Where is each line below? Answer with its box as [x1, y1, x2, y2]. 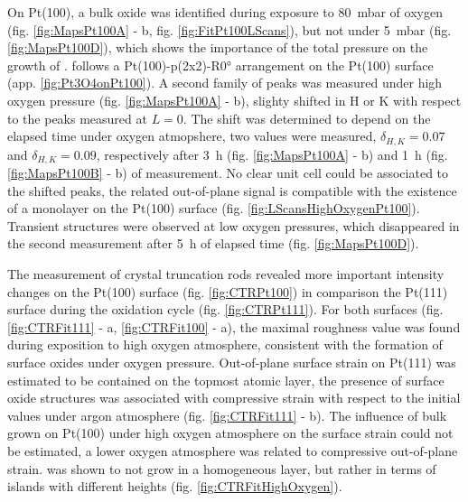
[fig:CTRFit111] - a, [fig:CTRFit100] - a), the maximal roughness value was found [7, 317, 461, 336]
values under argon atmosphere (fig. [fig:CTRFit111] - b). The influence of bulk [7, 405, 447, 424]
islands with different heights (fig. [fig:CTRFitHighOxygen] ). [7, 477, 342, 496]
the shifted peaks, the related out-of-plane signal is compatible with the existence [7, 181, 457, 200]
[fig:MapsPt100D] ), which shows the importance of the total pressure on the [7, 38, 428, 57]
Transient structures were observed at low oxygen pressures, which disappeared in [7, 216, 460, 235]
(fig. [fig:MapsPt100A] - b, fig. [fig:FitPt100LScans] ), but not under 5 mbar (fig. [7, 20, 452, 39]
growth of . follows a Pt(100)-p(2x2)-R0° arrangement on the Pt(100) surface [7, 55, 434, 74]
